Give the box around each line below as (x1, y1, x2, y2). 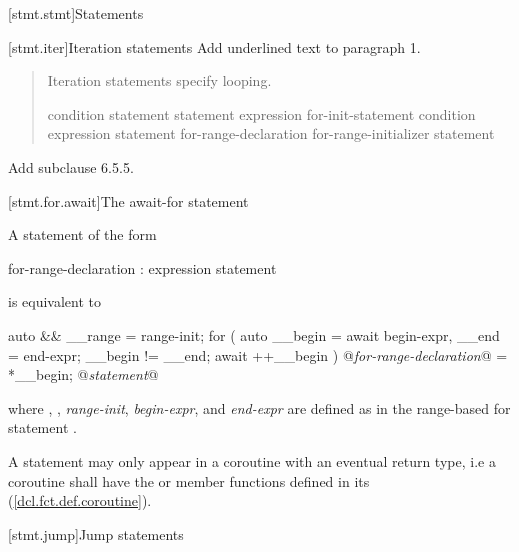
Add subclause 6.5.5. (8, 156, 134, 177)
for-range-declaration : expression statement (8, 257, 277, 278)
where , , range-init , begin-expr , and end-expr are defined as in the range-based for (8, 397, 511, 418)
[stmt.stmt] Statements (8, 3, 144, 23)
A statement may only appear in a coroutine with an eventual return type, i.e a (8, 450, 496, 471)
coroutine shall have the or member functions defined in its (8, 470, 370, 491)
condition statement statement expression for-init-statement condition (47, 103, 476, 124)
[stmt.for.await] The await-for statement (8, 190, 249, 211)
